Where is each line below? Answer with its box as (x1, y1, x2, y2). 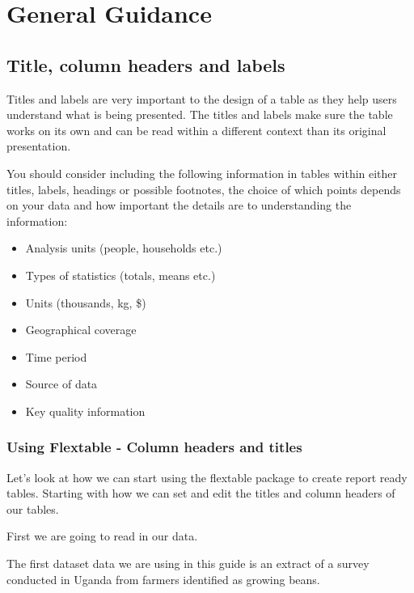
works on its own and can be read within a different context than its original (6, 121, 387, 138)
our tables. (6, 500, 59, 517)
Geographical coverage (25, 321, 137, 338)
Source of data (25, 375, 98, 392)
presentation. (6, 138, 71, 155)
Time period (25, 348, 87, 365)
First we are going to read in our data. (6, 527, 198, 544)
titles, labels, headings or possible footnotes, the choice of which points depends (6, 180, 401, 197)
